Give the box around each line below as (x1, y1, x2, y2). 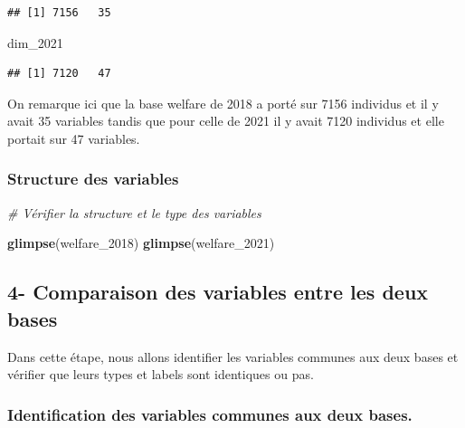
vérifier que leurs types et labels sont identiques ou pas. (7, 365, 314, 384)
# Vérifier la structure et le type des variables (7, 203, 261, 222)
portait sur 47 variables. (7, 128, 140, 147)
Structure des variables (7, 167, 179, 190)
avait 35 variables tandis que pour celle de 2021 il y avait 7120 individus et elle (7, 111, 444, 130)
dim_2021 (7, 33, 63, 52)
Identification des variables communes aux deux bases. (7, 403, 413, 425)
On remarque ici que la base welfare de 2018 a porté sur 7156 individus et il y (7, 93, 439, 112)
